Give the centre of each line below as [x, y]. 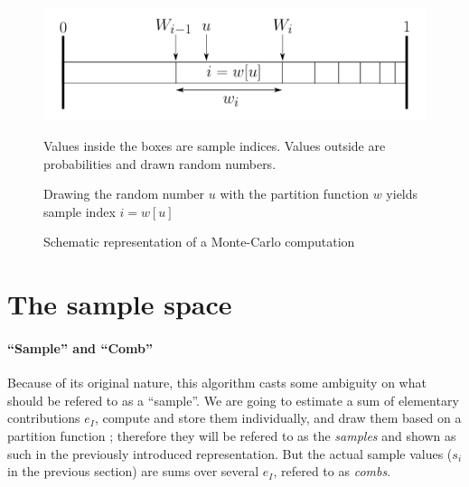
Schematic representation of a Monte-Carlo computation [199, 242]
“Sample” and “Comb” [80, 348]
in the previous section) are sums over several [133, 471]
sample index [80, 211]
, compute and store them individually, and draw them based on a [278, 418]
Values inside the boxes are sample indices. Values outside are [215, 146]
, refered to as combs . [332, 471]
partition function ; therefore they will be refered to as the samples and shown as [232, 435]
